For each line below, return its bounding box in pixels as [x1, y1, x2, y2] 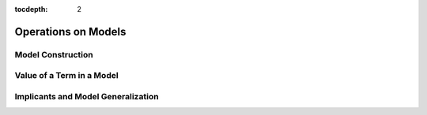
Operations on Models [14, 24, 127, 39]
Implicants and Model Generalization [14, 91, 159, 102]
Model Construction [14, 49, 94, 60]
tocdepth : [14, 5, 48, 13]
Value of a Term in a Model [14, 70, 119, 81]
